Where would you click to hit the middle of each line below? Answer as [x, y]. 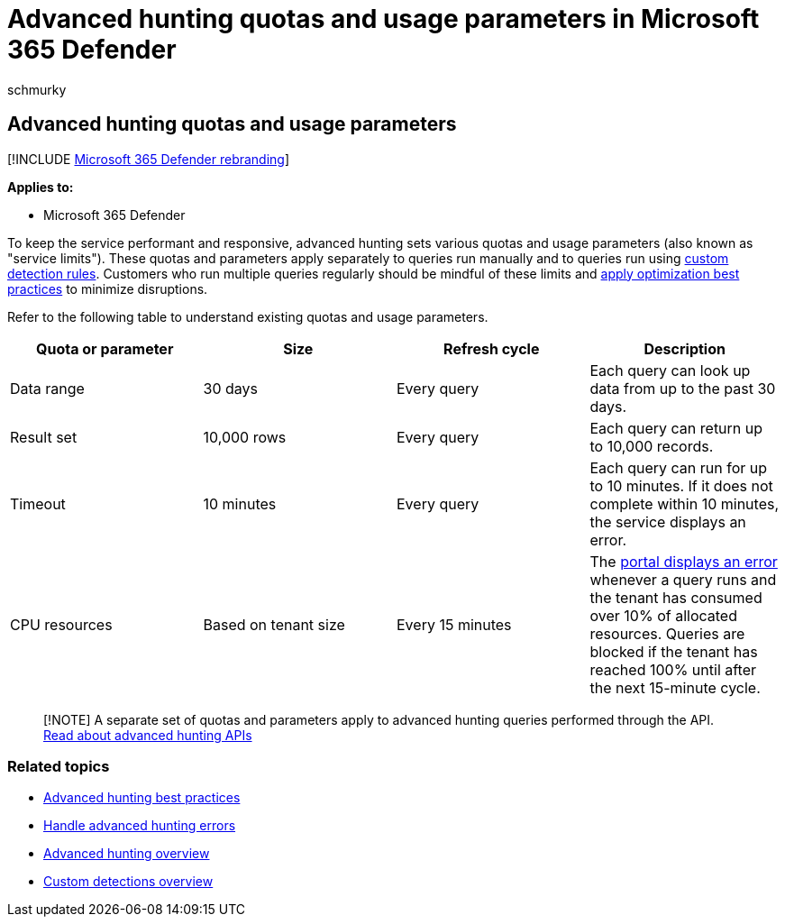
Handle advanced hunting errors [140, 826]
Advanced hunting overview [127, 854]
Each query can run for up [679, 467]
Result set [44, 437]
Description [685, 348]
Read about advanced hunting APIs [148, 735]
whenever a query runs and [683, 579]
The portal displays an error [684, 561]
